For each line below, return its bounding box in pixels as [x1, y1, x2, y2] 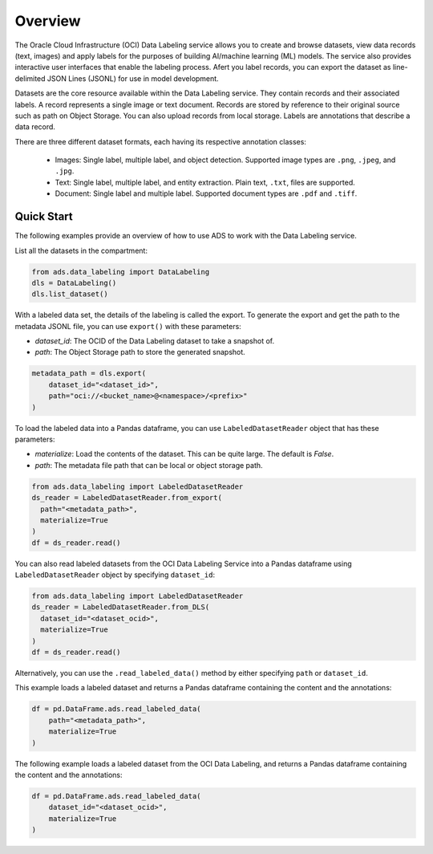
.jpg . [55, 166, 75, 176]
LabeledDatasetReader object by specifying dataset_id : [14, 570, 216, 579]
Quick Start [14, 209, 73, 224]
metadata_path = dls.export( [31, 369, 147, 378]
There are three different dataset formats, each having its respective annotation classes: [14, 136, 306, 146]
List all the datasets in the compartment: [14, 246, 148, 255]
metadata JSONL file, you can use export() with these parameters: [14, 321, 242, 331]
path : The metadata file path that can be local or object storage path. [34, 460, 264, 470]
